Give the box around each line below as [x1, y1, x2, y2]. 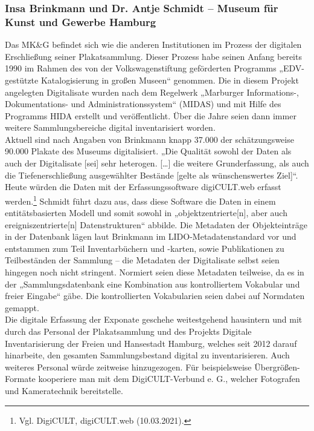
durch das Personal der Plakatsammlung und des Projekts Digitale [5, 325, 252, 338]
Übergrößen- [254, 360, 300, 373]
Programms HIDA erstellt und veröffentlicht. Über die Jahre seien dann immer [5, 109, 296, 122]
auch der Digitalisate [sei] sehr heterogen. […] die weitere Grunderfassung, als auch [5, 157, 309, 169]
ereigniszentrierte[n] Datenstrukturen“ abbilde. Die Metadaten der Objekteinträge [5, 218, 307, 231]
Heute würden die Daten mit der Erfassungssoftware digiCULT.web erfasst [5, 180, 281, 193]
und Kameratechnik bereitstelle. [5, 384, 123, 397]
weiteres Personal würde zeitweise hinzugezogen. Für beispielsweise [5, 360, 252, 373]
